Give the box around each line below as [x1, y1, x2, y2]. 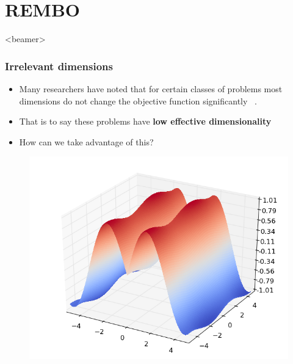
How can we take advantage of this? [19, 135, 154, 148]
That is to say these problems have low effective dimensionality [19, 115, 272, 128]
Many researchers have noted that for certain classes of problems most [19, 82, 283, 95]
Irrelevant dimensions [5, 58, 113, 73]
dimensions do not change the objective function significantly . [19, 94, 257, 107]
